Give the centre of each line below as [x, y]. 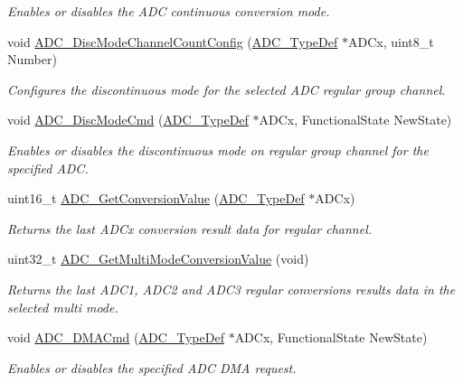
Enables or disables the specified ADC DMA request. [152, 367]
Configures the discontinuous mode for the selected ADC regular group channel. [227, 89]
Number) [32, 59]
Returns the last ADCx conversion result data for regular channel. [190, 228]
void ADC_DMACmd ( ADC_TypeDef [116, 337]
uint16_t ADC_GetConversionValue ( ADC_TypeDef [156, 198]
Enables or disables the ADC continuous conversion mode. [169, 11]
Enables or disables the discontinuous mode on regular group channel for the [218, 149]
